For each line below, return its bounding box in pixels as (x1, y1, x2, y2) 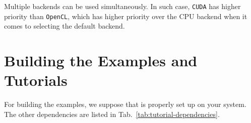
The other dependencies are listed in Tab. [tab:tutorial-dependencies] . (4, 108, 220, 119)
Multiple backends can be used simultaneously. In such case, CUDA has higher (4, 1, 241, 11)
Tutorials (4, 70, 68, 90)
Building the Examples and (4, 50, 198, 71)
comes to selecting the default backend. (4, 21, 125, 31)
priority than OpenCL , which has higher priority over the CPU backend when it (4, 11, 247, 21)
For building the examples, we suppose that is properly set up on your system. (4, 99, 246, 109)
